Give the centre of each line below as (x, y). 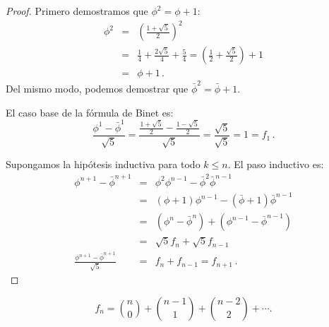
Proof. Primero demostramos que (77, 11)
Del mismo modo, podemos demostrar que (97, 88)
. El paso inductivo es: (276, 164)
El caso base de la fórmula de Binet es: (90, 112)
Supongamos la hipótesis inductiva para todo (103, 164)
